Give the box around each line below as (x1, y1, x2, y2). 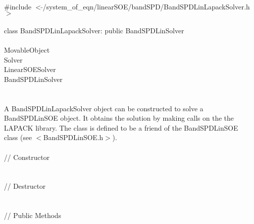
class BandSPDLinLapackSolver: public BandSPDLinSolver (4, 25, 184, 35)
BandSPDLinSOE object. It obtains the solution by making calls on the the (4, 113, 234, 123)
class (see (4, 132, 32, 143)
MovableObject (4, 44, 50, 55)
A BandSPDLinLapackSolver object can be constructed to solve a (4, 103, 203, 113)
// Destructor (4, 181, 46, 191)
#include (4, 1, 32, 11)
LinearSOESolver (4, 64, 56, 75)
